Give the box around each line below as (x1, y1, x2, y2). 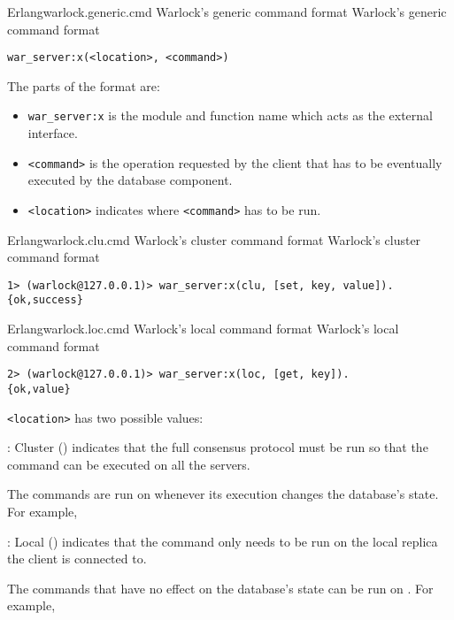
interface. (27, 124, 78, 142)
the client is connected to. (7, 549, 147, 568)
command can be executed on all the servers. (7, 455, 250, 473)
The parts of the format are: (7, 76, 160, 95)
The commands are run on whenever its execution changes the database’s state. (7, 485, 439, 503)
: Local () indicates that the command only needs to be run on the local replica (7, 532, 438, 550)
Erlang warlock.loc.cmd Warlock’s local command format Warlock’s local (7, 319, 399, 338)
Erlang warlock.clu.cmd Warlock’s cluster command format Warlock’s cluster (7, 230, 421, 249)
